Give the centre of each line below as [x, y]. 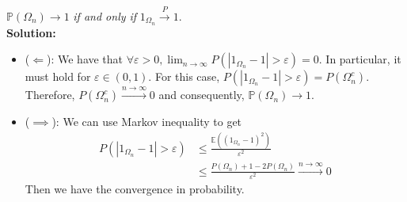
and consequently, [202, 95]
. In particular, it [360, 59]
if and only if [105, 15]
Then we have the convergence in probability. [135, 188]
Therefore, [50, 95]
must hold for [58, 76]
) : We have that [85, 59]
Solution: [31, 32]
